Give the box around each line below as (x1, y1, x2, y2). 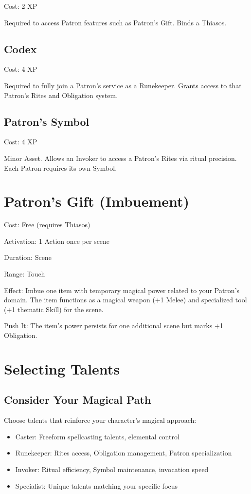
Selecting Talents (4, 358, 120, 378)
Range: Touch (4, 269, 45, 279)
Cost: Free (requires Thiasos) (4, 219, 90, 230)
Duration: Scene (4, 252, 52, 262)
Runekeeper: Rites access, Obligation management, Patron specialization (15, 448, 232, 458)
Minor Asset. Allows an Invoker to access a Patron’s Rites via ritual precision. (4, 153, 237, 163)
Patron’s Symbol (4, 114, 90, 129)
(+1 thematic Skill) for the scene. (4, 304, 104, 314)
